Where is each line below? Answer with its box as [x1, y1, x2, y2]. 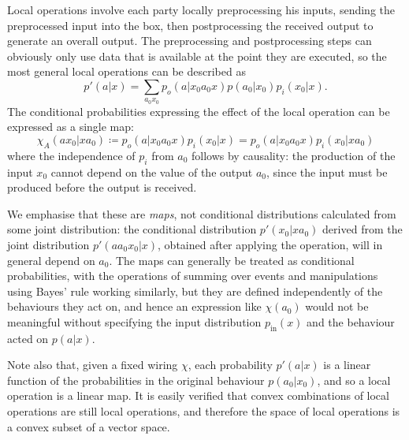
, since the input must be [266, 163, 388, 180]
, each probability [188, 356, 273, 373]
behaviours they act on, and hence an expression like [7, 298, 262, 315]
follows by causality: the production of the [191, 147, 396, 163]
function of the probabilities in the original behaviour [7, 371, 265, 388]
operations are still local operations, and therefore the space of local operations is [7, 403, 400, 419]
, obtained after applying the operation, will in [158, 236, 383, 252]
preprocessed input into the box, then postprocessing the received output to [7, 17, 374, 33]
